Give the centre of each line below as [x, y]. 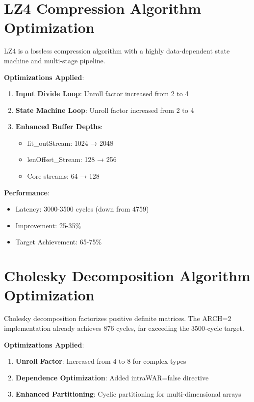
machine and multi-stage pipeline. [55, 60]
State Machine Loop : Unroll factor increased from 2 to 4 [105, 110]
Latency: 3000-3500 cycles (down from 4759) [82, 209]
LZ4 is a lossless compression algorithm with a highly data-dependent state [117, 51]
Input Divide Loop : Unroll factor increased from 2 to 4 [102, 94]
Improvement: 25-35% [48, 225]
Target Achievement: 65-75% [59, 242]
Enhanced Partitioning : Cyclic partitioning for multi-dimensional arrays [128, 394]
